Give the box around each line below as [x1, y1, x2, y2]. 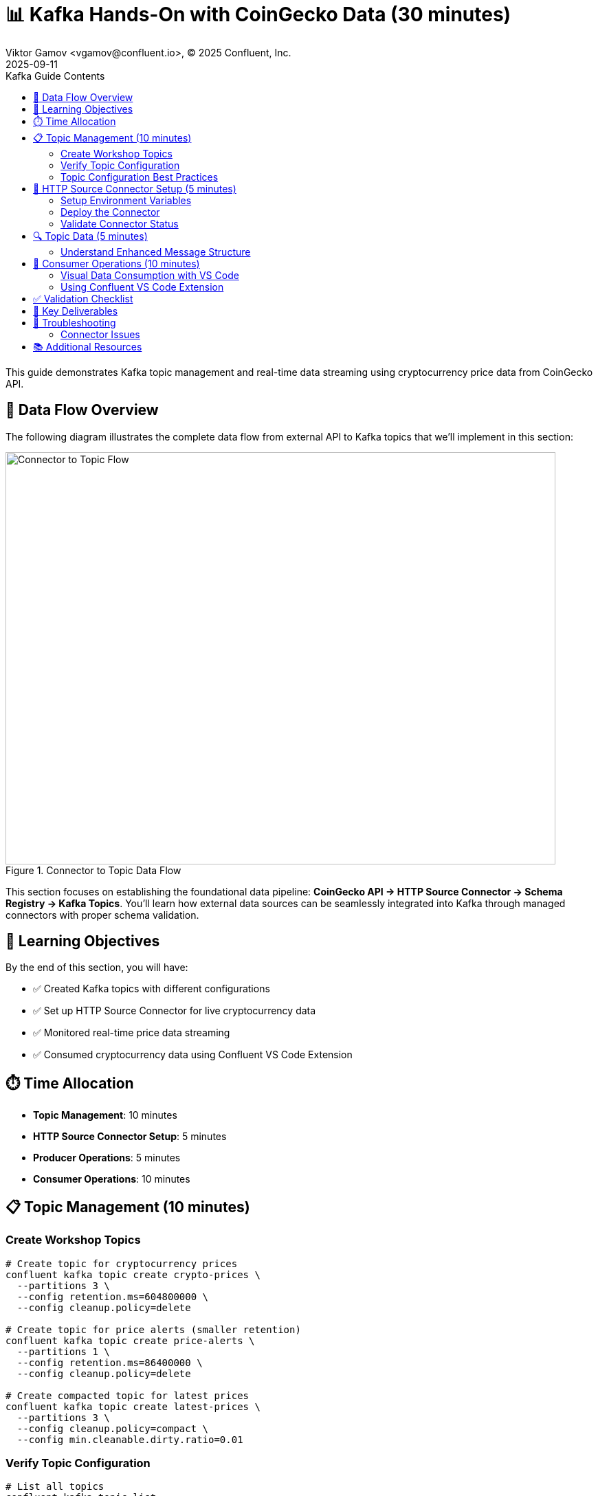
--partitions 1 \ [16, 1346, 110, 1357]
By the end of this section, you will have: [5, 961, 188, 974]
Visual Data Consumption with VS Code [60, 269, 239, 281]
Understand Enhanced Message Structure [60, 245, 251, 258]
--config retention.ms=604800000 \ [16, 1291, 209, 1302]
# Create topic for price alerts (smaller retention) [5, 1324, 301, 1335]
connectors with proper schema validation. [5, 908, 199, 921]
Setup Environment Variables [60, 194, 192, 206]
